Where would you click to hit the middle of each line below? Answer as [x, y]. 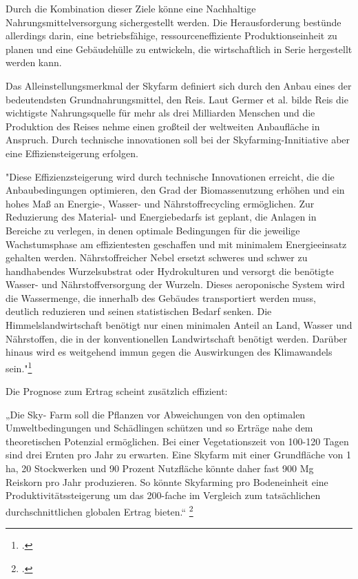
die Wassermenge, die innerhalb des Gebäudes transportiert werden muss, [161, 297]
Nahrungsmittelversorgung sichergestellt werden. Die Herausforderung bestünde [173, 22]
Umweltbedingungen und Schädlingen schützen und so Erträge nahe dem [159, 428]
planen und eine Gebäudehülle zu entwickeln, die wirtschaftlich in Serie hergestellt [179, 49]
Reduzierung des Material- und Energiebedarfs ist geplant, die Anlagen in [161, 217]
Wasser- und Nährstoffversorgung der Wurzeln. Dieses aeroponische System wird [175, 284]
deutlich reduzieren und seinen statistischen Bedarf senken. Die [139, 311]
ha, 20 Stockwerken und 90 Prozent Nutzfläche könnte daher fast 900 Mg [160, 468]
